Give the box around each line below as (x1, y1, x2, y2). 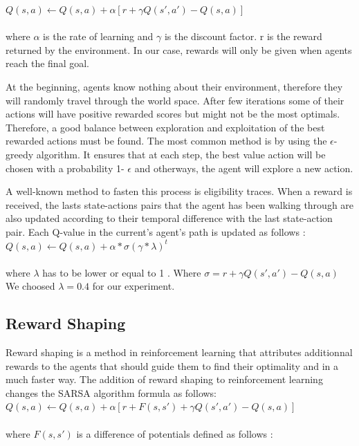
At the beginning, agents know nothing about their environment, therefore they (6, 79, 343, 93)
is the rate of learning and (43, 29, 154, 44)
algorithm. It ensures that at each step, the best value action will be (36, 147, 326, 161)
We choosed (6, 279, 55, 293)
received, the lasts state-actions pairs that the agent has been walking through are (6, 197, 354, 212)
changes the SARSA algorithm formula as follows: (6, 385, 217, 400)
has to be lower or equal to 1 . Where (42, 265, 201, 279)
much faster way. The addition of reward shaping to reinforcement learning (6, 372, 323, 387)
